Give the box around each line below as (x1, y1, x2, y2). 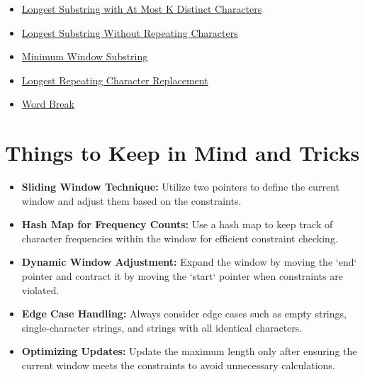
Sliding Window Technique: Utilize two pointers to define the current (21, 179, 339, 194)
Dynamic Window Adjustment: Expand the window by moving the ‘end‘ (21, 254, 357, 269)
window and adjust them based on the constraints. (21, 193, 242, 208)
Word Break (21, 96, 74, 111)
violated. (21, 282, 60, 297)
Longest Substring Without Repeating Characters (21, 25, 238, 40)
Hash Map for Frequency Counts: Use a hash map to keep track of (21, 217, 333, 232)
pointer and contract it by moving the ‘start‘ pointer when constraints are (21, 269, 343, 283)
